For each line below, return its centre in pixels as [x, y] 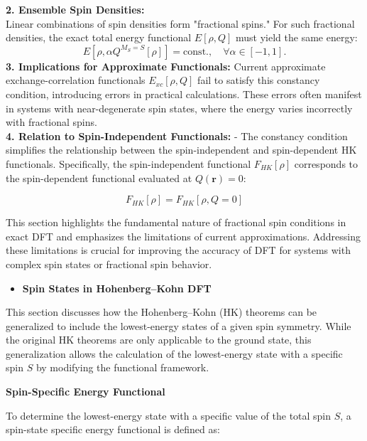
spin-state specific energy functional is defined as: [113, 429]
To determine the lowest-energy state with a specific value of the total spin [169, 415]
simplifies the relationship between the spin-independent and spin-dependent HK [181, 150]
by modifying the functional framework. [122, 367]
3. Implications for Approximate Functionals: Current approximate [166, 66]
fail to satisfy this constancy [259, 80]
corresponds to [326, 163]
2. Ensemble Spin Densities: [75, 9]
